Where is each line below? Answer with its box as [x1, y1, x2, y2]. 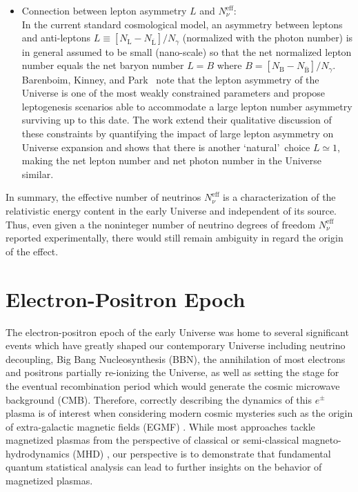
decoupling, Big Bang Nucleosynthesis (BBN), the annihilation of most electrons [6, 351, 346, 366]
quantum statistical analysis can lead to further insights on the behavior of [6, 460, 322, 474]
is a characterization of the [223, 190, 336, 204]
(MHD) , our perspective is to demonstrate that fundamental [72, 446, 331, 460]
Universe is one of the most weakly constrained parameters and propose [21, 86, 326, 100]
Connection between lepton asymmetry [21, 3, 187, 17]
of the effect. [6, 244, 59, 258]
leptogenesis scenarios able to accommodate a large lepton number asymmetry [21, 99, 352, 113]
